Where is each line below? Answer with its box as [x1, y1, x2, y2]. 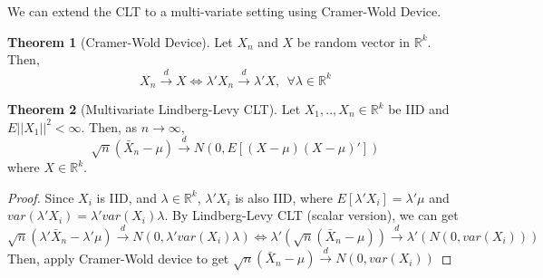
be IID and [388, 100, 450, 119]
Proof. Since [7, 187, 74, 206]
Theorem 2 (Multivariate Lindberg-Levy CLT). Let [7, 100, 301, 119]
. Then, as [81, 117, 138, 136]
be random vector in [296, 32, 411, 51]
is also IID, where [235, 187, 333, 206]
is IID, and [96, 187, 157, 206]
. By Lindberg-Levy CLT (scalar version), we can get [164, 206, 459, 225]
